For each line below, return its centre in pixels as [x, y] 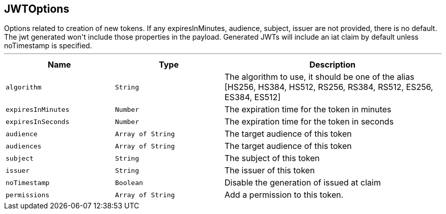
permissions [28, 195]
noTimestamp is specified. [48, 46]
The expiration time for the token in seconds [309, 122]
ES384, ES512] [253, 97]
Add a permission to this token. [284, 195]
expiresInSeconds [38, 121]
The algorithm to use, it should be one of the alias [319, 77]
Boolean [129, 182]
